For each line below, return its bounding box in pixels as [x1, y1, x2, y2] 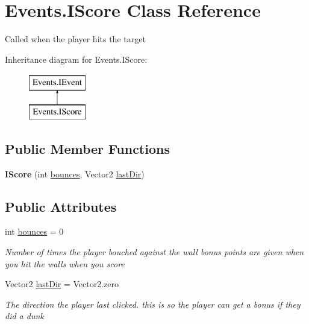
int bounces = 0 [5, 225, 64, 238]
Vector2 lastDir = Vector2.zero [5, 278, 119, 290]
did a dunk [5, 310, 44, 322]
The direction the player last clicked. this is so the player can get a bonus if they [5, 297, 301, 310]
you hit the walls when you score [5, 257, 125, 270]
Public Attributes [5, 197, 117, 215]
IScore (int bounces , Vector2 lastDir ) [5, 167, 145, 180]
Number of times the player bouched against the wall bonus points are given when [5, 246, 304, 258]
